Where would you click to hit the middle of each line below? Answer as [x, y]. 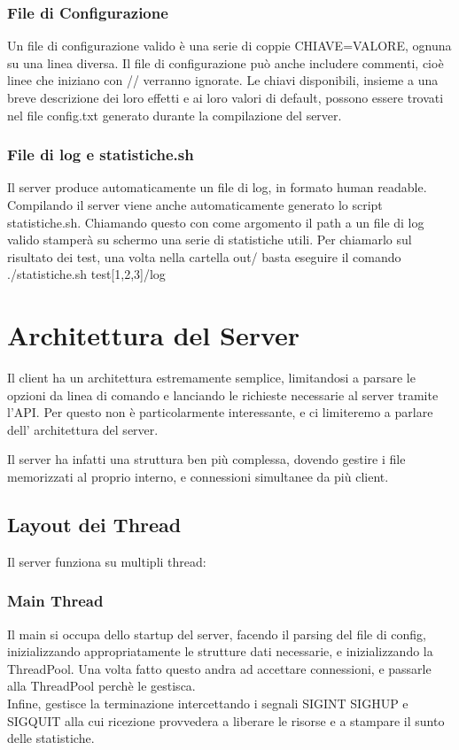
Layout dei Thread [94, 525]
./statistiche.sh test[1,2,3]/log [86, 274]
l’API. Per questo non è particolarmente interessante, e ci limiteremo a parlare [220, 412]
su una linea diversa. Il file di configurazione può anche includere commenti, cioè [226, 62]
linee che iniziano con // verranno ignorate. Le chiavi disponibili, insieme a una [223, 80]
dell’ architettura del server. [83, 429]
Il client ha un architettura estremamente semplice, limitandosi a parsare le [211, 378]
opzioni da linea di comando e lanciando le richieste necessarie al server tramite [223, 394]
